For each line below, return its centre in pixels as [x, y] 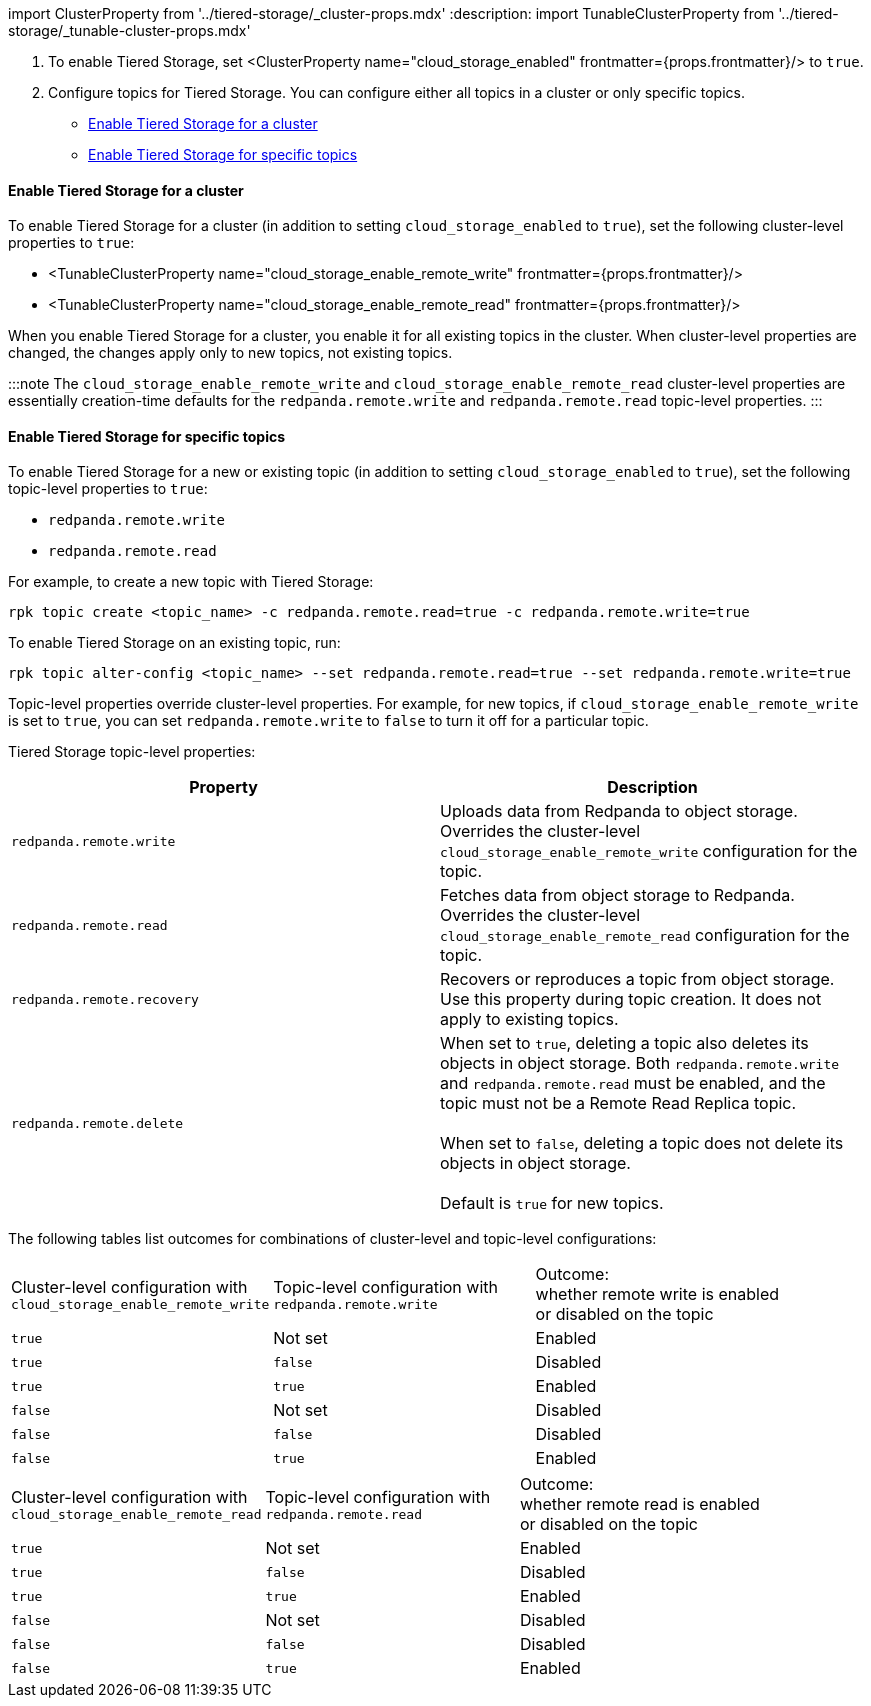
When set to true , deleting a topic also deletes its [624, 1043]
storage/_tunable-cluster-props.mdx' [129, 30]
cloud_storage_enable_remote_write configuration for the [649, 851]
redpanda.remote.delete [97, 1123]
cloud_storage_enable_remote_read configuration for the [645, 935]
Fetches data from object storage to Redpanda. [617, 895]
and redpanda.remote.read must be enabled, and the [633, 1083]
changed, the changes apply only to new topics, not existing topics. [230, 353]
